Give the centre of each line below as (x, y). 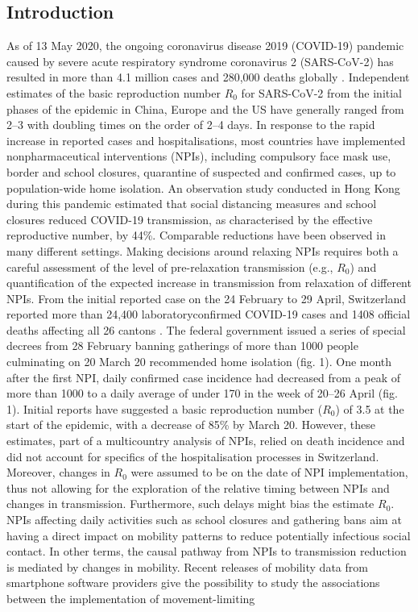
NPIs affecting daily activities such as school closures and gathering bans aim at (204, 520)
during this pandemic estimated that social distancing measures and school (192, 204)
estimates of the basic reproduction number (114, 92)
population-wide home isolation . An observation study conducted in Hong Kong (203, 187)
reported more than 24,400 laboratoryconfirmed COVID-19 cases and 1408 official (209, 314)
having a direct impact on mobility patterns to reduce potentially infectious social (209, 535)
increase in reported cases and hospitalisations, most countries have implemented (206, 140)
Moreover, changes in (58, 472)
